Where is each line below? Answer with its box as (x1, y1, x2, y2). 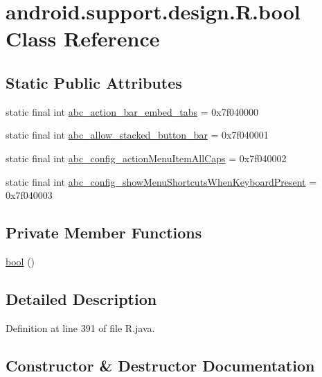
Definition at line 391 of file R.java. (6, 320, 155, 335)
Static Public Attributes (6, 71, 182, 93)
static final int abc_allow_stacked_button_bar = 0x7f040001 (6, 128, 269, 142)
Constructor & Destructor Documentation (6, 354, 315, 376)
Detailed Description (6, 288, 157, 309)
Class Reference (6, 24, 160, 53)
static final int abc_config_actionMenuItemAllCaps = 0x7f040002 (6, 150, 287, 165)
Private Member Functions (6, 222, 202, 243)
